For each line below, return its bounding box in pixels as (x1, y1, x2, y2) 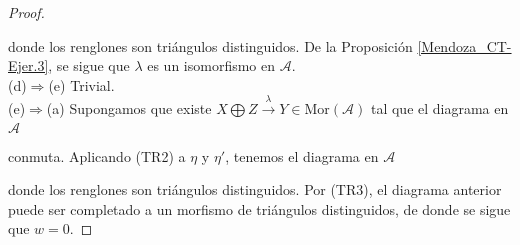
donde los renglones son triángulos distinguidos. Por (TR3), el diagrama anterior (8, 179, 502, 200)
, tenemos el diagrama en (225, 145, 379, 166)
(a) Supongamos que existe (46, 98, 212, 119)
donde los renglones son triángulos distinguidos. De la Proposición (8, 35, 413, 56)
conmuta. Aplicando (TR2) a (8, 145, 186, 166)
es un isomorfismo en (147, 55, 276, 76)
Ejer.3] (8, 55, 49, 76)
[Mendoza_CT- (417, 35, 512, 56)
